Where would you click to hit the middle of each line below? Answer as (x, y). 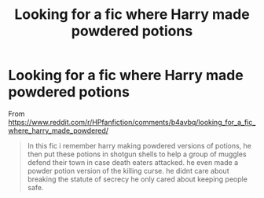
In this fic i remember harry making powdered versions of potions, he (139, 145)
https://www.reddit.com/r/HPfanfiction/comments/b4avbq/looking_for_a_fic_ (132, 122)
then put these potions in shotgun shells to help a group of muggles (137, 154)
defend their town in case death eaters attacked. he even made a (133, 162)
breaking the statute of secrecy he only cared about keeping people (137, 179)
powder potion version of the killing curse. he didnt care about (128, 170)
